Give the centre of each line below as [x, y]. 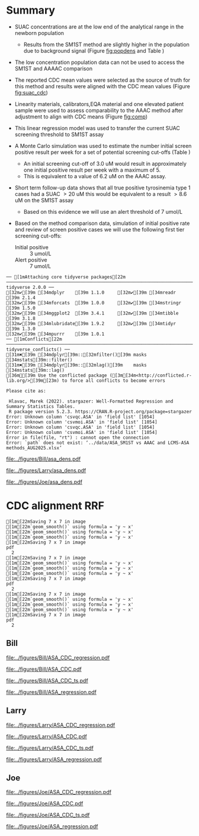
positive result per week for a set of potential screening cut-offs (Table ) [102, 152]
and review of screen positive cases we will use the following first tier [99, 229]
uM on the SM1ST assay [44, 200]
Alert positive [31, 260]
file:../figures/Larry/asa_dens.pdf [46, 470]
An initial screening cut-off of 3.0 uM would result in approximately [105, 163]
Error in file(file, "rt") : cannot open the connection [78, 438]
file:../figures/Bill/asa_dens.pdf [44, 459]
